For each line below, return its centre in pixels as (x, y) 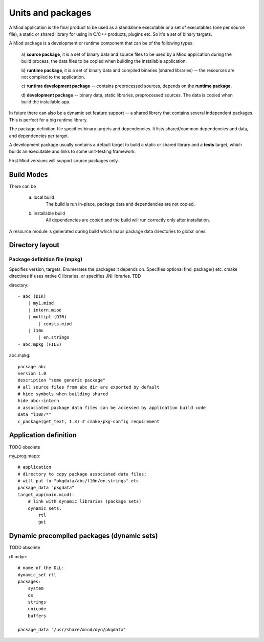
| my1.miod (41, 303)
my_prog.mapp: (25, 456)
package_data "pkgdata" (46, 488)
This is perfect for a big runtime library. (48, 119)
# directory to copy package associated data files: (82, 474)
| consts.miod (55, 324)
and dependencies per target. (39, 136)
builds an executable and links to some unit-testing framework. (73, 151)
